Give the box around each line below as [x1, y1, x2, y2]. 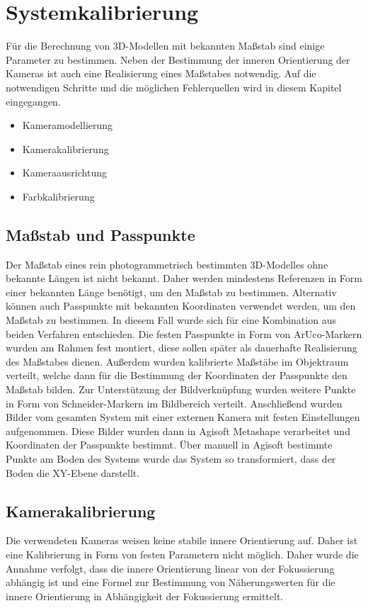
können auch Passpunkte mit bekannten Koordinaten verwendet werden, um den [6, 298, 356, 313]
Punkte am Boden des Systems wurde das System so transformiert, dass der [6, 451, 336, 466]
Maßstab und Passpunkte [6, 223, 195, 245]
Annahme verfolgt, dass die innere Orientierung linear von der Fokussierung [6, 561, 335, 575]
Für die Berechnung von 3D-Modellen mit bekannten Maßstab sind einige [6, 38, 325, 53]
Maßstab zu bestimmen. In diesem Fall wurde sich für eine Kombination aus [6, 313, 336, 327]
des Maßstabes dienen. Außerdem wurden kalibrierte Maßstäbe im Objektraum [6, 354, 349, 368]
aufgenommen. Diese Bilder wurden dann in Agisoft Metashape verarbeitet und [6, 423, 350, 438]
